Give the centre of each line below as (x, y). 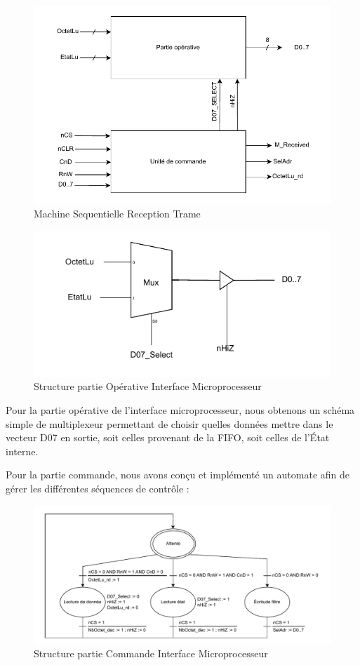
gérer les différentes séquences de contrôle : (98, 488)
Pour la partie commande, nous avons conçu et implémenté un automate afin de (178, 475)
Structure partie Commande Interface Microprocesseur (151, 653)
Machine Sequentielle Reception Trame (117, 214)
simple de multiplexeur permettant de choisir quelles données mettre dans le (169, 423)
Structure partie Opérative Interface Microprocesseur (148, 386)
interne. (22, 451)
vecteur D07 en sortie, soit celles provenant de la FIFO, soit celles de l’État (168, 437)
